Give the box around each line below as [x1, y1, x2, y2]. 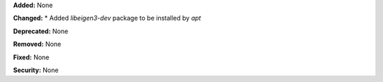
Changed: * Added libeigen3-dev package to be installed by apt [13, 14, 201, 23]
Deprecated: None [13, 27, 69, 35]
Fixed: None [13, 53, 50, 61]
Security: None [13, 66, 59, 74]
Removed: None [13, 40, 62, 49]
